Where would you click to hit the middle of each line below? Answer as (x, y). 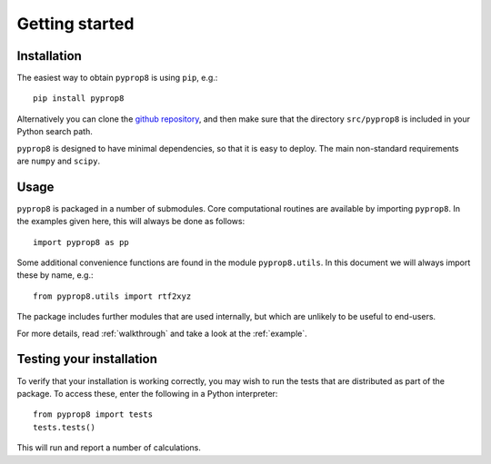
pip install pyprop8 (79, 99)
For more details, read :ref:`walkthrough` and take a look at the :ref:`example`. (162, 333)
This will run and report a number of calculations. (109, 448)
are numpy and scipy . (58, 161)
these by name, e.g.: (55, 275)
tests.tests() (64, 427)
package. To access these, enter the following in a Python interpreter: (147, 393)
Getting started (75, 24)
